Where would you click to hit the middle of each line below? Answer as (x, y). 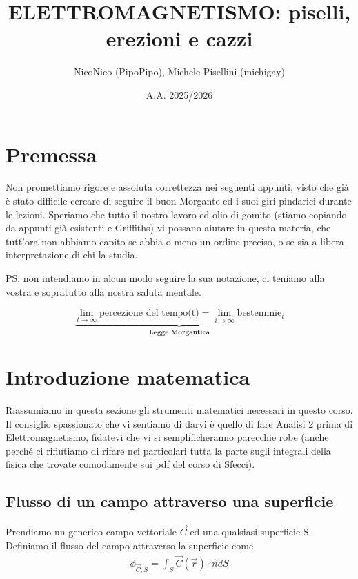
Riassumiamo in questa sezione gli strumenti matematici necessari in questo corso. (179, 409)
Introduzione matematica (128, 377)
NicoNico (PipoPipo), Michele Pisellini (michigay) (179, 72)
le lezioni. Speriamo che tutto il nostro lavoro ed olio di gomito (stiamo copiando (176, 214)
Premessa (51, 154)
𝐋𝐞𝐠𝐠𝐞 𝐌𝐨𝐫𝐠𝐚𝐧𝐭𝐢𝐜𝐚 (179, 333)
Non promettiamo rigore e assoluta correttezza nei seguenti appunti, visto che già (177, 187)
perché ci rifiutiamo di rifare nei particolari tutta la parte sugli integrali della (168, 450)
